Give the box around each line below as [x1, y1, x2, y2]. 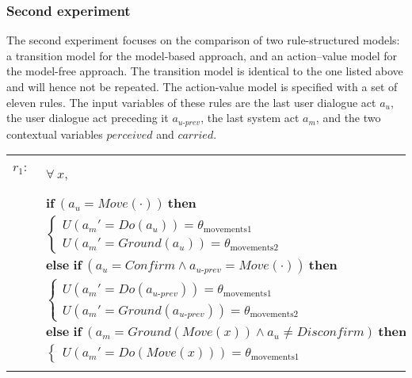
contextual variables [6, 125, 103, 142]
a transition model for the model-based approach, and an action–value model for [6, 47, 398, 63]
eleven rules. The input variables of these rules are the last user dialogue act [6, 94, 376, 110]
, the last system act [200, 109, 299, 126]
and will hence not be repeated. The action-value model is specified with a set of [6, 78, 398, 94]
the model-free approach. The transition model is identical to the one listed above [6, 63, 403, 79]
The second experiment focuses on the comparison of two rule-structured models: [6, 32, 400, 48]
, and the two [315, 109, 381, 126]
